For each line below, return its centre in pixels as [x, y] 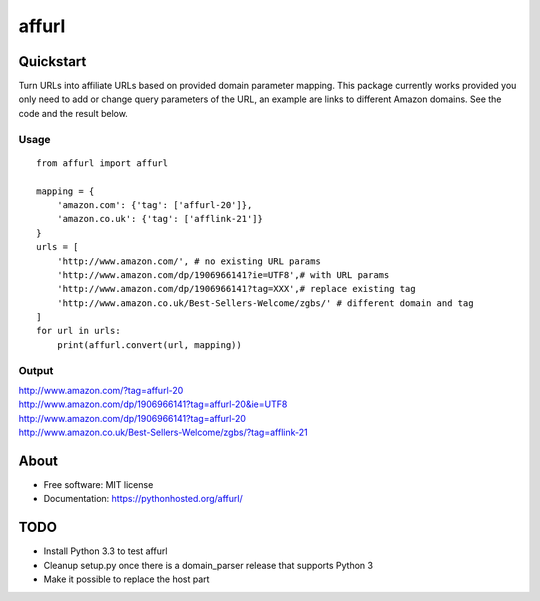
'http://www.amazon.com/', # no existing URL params [189, 261]
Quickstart [52, 61]
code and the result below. [73, 113]
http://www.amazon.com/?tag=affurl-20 [101, 391]
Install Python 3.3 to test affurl [105, 551]
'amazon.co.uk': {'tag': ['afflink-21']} [160, 219]
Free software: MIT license [98, 485]
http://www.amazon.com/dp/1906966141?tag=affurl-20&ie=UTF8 [153, 404]
